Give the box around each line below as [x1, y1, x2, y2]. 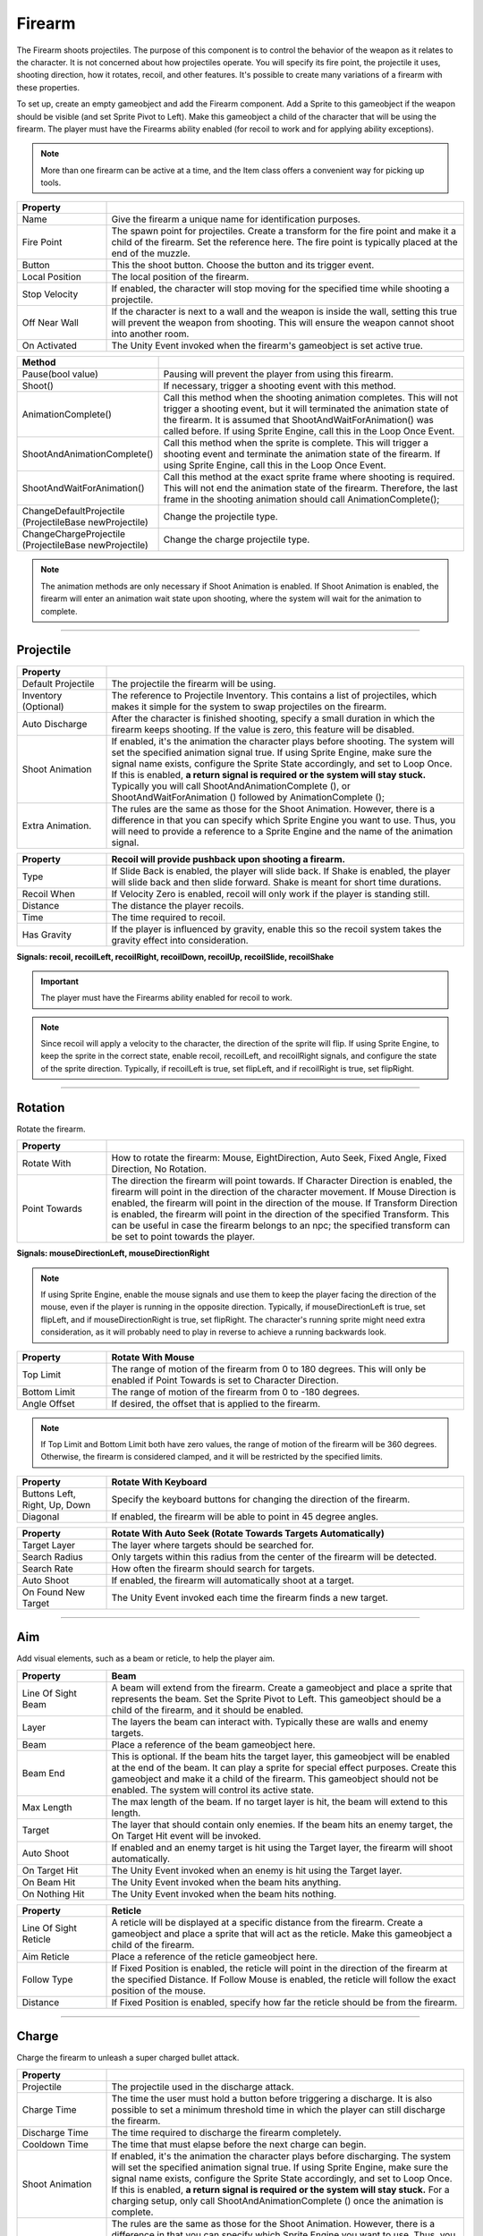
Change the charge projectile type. [163, 533, 310, 546]
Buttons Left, [21, 1487, 76, 1500]
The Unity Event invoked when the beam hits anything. [111, 1876, 342, 1888]
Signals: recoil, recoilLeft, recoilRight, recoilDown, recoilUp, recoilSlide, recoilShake [16, 951, 335, 961]
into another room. [111, 327, 190, 340]
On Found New [21, 1586, 85, 1598]
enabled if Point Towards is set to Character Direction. [111, 1374, 339, 1386]
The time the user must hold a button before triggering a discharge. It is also [111, 2092, 433, 2105]
